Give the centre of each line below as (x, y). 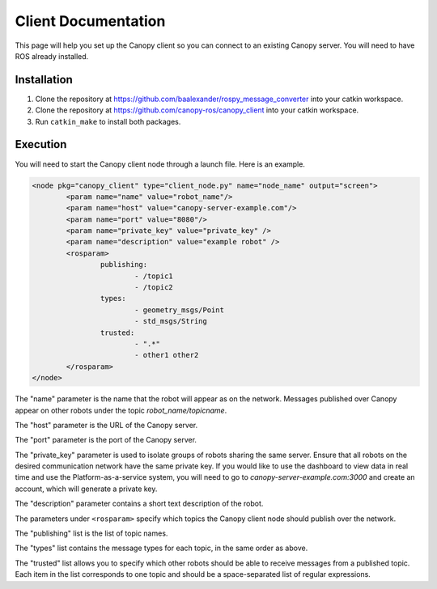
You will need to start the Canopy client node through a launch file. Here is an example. (160, 164)
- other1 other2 (166, 355)
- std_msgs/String (171, 321)
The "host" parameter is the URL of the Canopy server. (106, 425)
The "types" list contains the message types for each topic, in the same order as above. (161, 548)
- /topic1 (153, 276)
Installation (44, 80)
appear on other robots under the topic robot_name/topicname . (121, 410)
